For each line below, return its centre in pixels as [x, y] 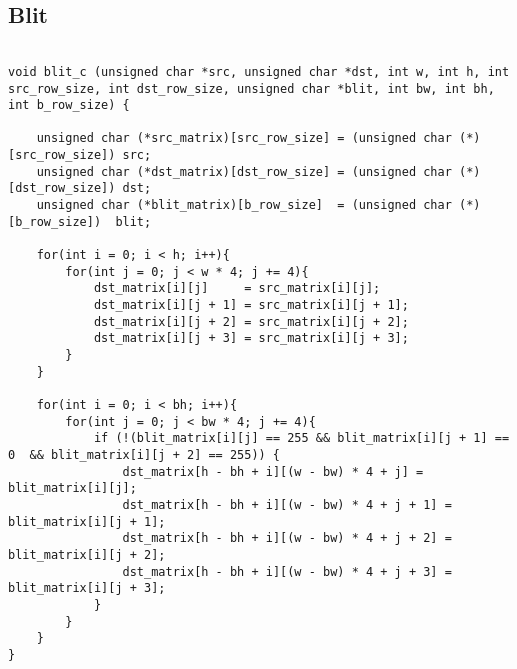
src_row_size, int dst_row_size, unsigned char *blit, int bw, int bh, [251, 88]
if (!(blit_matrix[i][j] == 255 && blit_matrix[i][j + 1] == [301, 438]
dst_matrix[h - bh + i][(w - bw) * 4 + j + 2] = [287, 538]
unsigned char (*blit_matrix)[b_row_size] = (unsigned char [244, 205]
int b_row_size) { [69, 105]
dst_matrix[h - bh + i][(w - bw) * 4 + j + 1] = [287, 504]
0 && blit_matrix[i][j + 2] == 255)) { [144, 454]
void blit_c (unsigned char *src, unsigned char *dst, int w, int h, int [259, 71]
